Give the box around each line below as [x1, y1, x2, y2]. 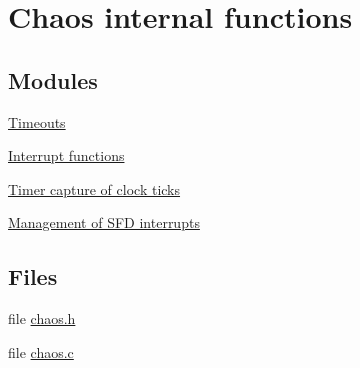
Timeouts [8, 111, 66, 132]
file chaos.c [8, 341, 74, 362]
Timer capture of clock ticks [8, 178, 181, 199]
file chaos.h [8, 308, 76, 329]
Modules [8, 64, 98, 95]
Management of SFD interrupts [8, 212, 200, 233]
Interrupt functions [8, 145, 125, 166]
